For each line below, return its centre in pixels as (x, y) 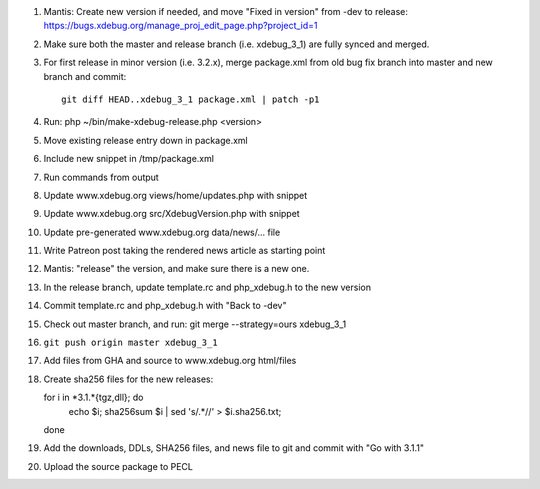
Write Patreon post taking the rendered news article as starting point (184, 251)
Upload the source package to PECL (118, 466)
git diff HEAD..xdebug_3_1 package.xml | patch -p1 (190, 99)
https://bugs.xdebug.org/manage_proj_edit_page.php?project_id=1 (181, 26)
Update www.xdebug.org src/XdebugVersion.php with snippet (171, 214)
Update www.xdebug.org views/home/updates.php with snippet (175, 195)
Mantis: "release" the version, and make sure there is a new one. (176, 269)
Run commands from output (101, 177)
